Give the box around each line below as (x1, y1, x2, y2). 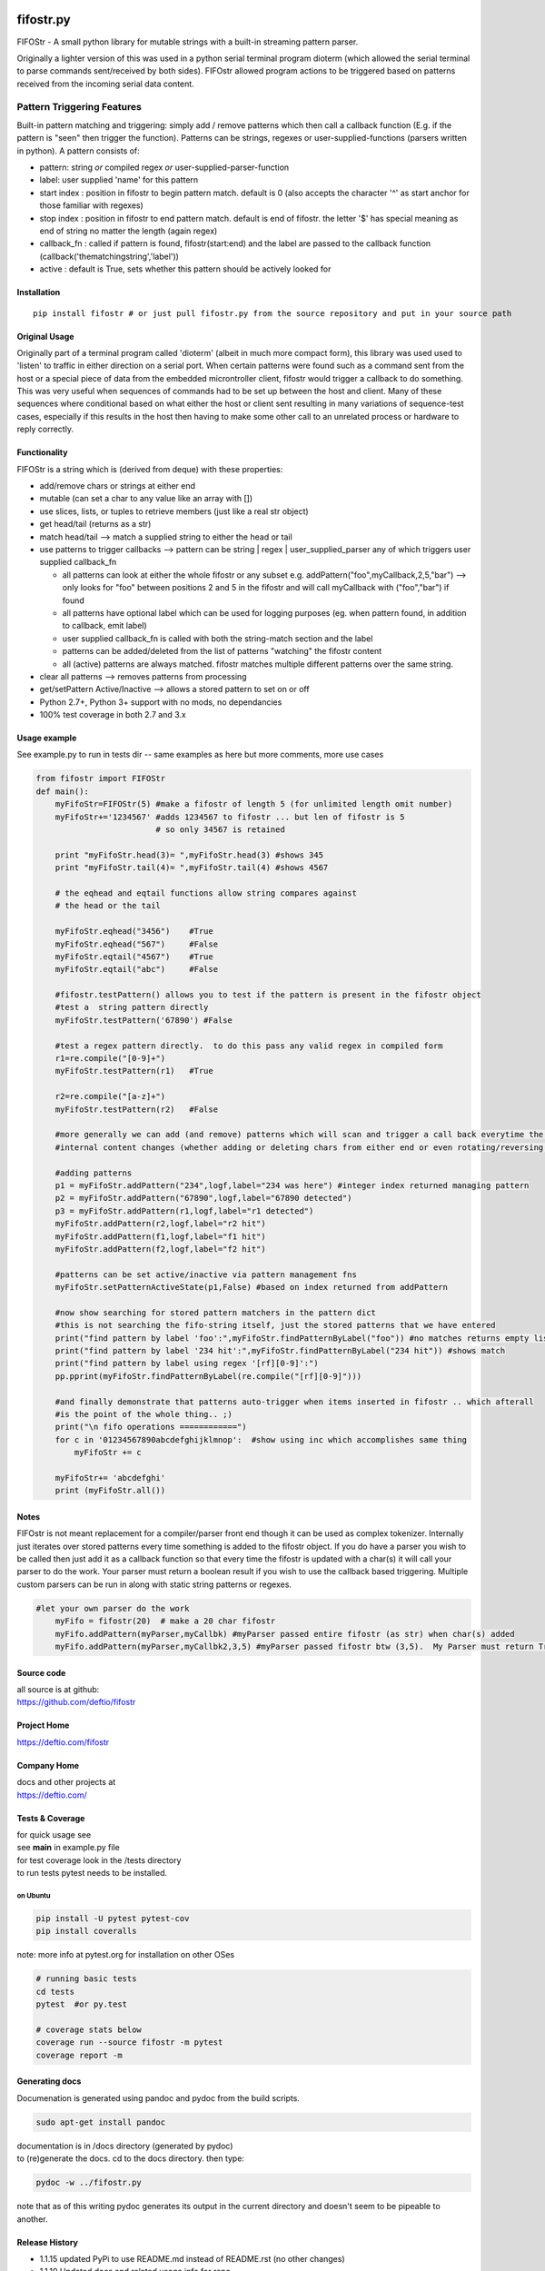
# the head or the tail (54, 900, 161, 911)
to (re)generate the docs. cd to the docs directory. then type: (16, 2153, 245, 2164)
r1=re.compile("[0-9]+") (54, 1054, 166, 1064)
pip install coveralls (35, 1926, 137, 1937)
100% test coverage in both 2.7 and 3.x (39, 709, 186, 720)
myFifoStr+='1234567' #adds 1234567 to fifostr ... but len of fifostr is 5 (54, 811, 405, 822)
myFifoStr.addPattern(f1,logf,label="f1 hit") (54, 1231, 267, 1242)
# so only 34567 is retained (155, 825, 285, 835)
